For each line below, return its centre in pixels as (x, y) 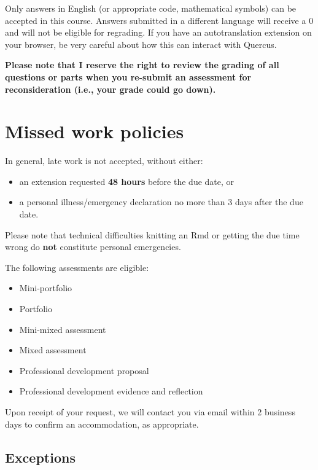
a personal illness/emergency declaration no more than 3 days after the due (161, 202)
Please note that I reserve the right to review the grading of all (142, 65)
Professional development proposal (84, 370)
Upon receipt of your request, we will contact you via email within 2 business (150, 412)
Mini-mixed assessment (63, 329)
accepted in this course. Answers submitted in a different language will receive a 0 (159, 20)
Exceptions (40, 457)
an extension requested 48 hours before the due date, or (127, 181)
